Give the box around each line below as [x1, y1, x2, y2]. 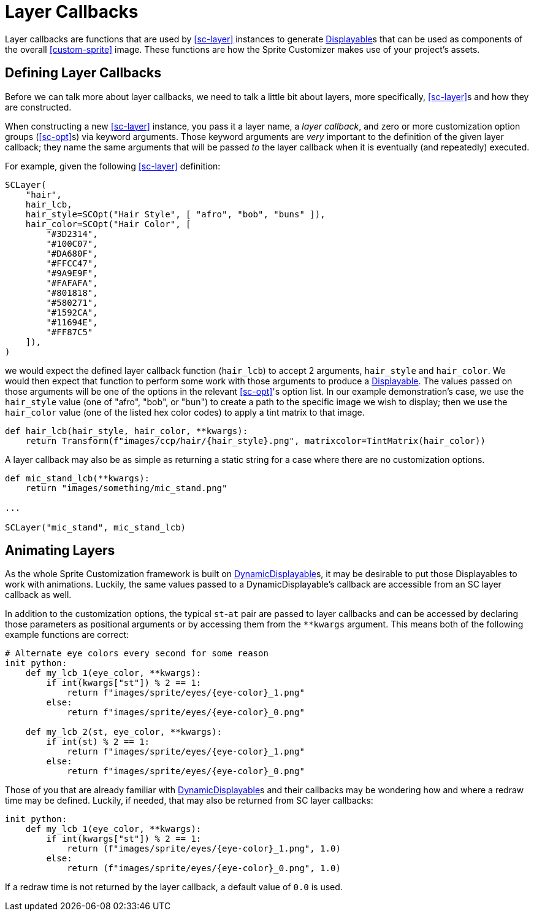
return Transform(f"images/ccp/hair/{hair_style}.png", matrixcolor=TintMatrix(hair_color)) [25, 435, 486, 446]
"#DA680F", [46, 248, 98, 258]
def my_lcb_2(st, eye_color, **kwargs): [25, 727, 223, 737]
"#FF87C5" [46, 327, 93, 337]
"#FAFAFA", [46, 278, 98, 288]
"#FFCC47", [46, 258, 98, 268]
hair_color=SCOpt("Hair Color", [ [25, 219, 191, 229]
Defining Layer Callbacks [5, 65, 162, 81]
